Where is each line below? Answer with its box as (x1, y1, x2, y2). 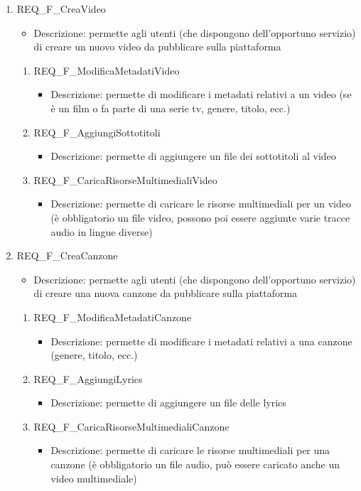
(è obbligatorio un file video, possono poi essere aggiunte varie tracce (50, 210, 350, 225)
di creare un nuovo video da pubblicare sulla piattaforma (33, 39, 281, 54)
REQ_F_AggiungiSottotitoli (33, 124, 161, 139)
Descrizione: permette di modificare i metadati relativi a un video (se (50, 87, 352, 102)
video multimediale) (50, 470, 137, 485)
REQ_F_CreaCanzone (16, 248, 118, 263)
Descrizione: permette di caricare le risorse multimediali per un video (50, 196, 352, 211)
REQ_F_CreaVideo (16, 1, 106, 16)
